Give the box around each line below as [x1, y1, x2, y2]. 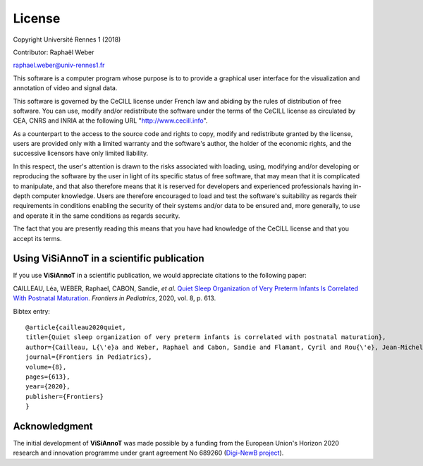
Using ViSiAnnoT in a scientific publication [13, 252, 204, 264]
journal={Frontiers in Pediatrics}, [25, 353, 152, 361]
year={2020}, [25, 383, 70, 391]
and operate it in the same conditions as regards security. [13, 211, 180, 220]
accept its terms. [13, 234, 63, 243]
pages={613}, [25, 373, 70, 381]
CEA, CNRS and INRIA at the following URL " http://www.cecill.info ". [13, 116, 208, 125]
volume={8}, [25, 363, 67, 371]
